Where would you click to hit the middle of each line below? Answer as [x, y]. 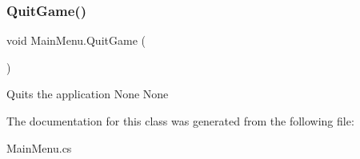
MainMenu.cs [39, 147]
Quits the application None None [88, 94]
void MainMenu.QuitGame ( [76, 40]
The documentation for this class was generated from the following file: [180, 121]
